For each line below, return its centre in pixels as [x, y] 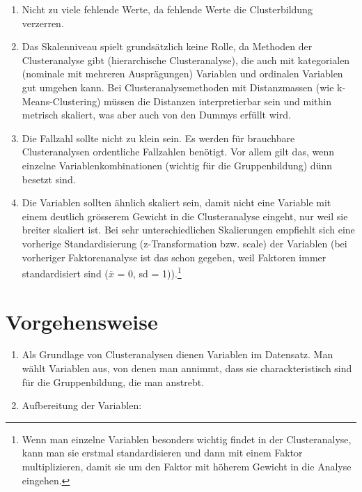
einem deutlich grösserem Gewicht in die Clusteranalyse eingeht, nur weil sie [185, 216]
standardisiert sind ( [65, 273]
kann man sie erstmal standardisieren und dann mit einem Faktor [162, 453]
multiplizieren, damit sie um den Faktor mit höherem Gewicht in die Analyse [187, 467]
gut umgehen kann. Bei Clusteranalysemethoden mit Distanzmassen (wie [178, 87]
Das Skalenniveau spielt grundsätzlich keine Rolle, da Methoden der [167, 46]
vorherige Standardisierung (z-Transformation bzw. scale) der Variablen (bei [184, 243]
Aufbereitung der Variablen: [82, 405]
